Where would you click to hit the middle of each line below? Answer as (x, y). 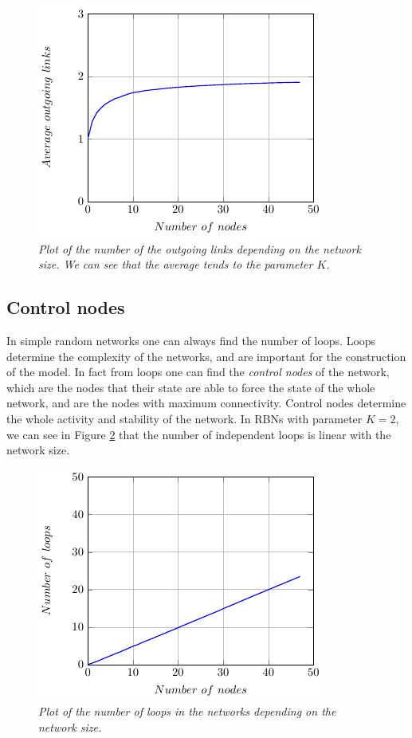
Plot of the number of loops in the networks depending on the (187, 711)
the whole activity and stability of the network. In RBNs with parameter (184, 418)
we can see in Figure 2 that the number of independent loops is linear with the (199, 434)
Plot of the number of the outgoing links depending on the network (200, 248)
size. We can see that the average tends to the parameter (176, 264)
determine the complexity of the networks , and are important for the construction (206, 356)
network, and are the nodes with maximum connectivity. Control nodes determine (206, 403)
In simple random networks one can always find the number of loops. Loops (191, 340)
